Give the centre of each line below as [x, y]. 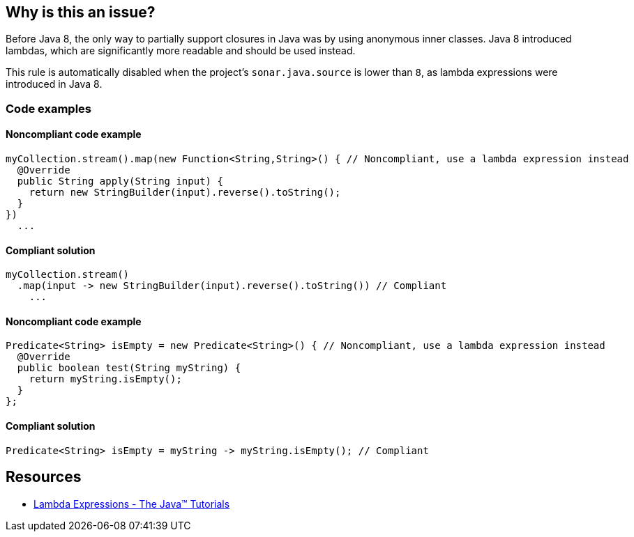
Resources [44, 477]
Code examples [49, 108]
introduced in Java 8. [54, 84]
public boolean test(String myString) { [129, 368]
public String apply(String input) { [120, 181]
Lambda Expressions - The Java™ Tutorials [132, 504]
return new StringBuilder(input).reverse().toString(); [185, 193]
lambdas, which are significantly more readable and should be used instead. [181, 51]
